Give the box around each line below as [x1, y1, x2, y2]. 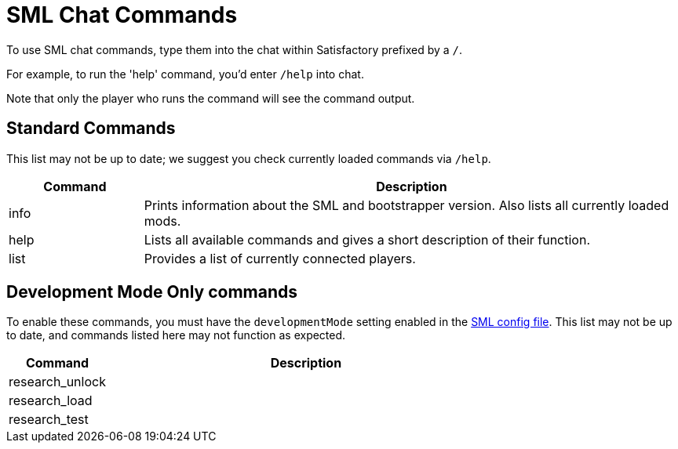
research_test [9, 411, 89, 428]
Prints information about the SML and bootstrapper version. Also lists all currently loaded [144, 197, 669, 213]
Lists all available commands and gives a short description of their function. [144, 231, 591, 248]
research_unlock [9, 374, 106, 390]
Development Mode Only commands [6, 282, 298, 302]
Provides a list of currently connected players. [144, 250, 416, 266]
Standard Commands [6, 118, 176, 139]
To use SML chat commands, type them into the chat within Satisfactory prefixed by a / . [6, 42, 463, 56]
